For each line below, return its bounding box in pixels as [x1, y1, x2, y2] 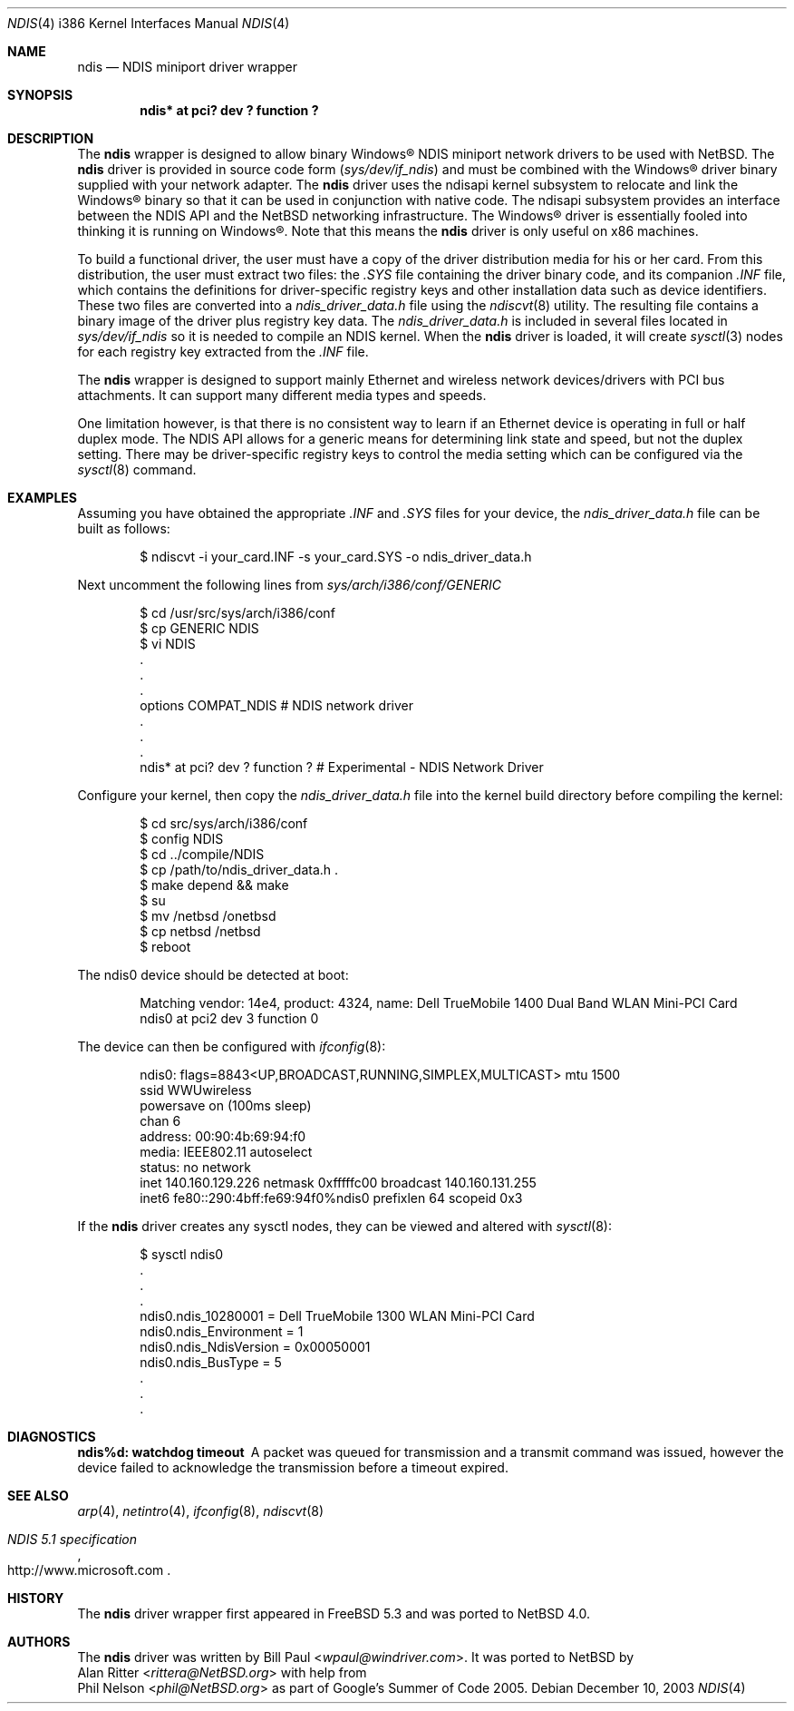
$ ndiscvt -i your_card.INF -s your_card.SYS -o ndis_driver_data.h [140, 549, 532, 564]
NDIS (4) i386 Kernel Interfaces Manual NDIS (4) [7, 15, 290, 31]
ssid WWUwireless [140, 1082, 252, 1098]
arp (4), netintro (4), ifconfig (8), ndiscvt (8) [77, 1503, 324, 1519]
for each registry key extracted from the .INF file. [77, 344, 369, 359]
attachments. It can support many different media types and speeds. [77, 387, 487, 403]
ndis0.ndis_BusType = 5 [140, 1354, 282, 1370]
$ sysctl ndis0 [140, 1247, 224, 1262]
